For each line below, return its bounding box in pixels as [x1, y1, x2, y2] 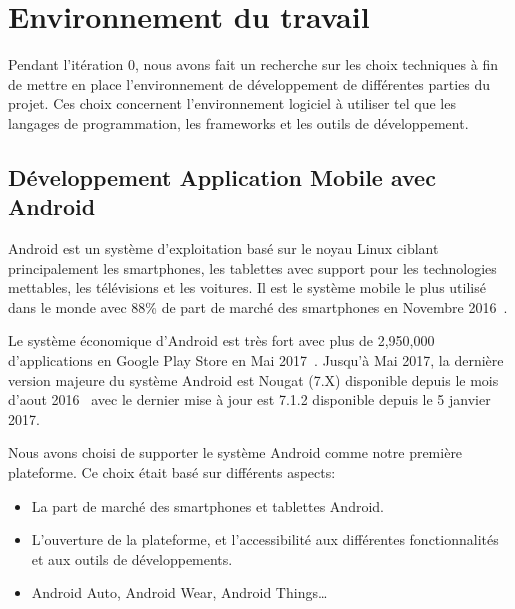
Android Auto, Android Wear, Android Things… [31, 582, 328, 603]
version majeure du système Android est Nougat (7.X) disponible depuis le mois [8, 369, 499, 390]
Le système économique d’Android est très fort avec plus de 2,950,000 [8, 330, 435, 351]
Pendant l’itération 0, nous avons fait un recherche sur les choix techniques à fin [8, 54, 498, 75]
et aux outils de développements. [31, 548, 233, 569]
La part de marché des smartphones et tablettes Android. [31, 495, 384, 516]
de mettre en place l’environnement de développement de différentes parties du [8, 73, 491, 94]
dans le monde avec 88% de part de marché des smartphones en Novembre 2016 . [8, 296, 508, 317]
